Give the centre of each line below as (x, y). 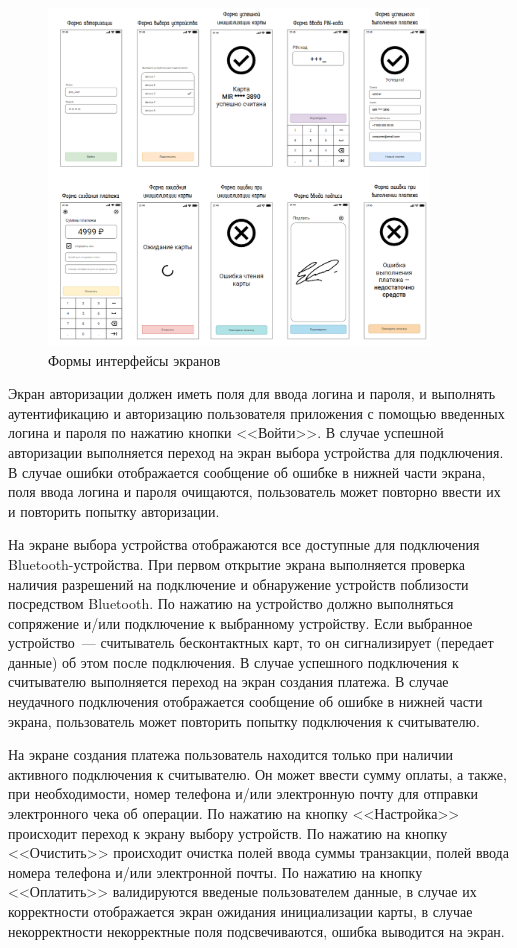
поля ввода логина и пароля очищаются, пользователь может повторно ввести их (254, 491)
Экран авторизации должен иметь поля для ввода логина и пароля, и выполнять (252, 393)
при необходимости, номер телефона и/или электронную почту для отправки (243, 793)
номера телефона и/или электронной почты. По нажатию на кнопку (215, 871)
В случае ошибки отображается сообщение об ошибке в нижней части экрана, (247, 471)
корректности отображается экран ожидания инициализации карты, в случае (240, 911)
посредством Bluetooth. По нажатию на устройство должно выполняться (231, 603)
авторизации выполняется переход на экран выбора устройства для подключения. (256, 451)
